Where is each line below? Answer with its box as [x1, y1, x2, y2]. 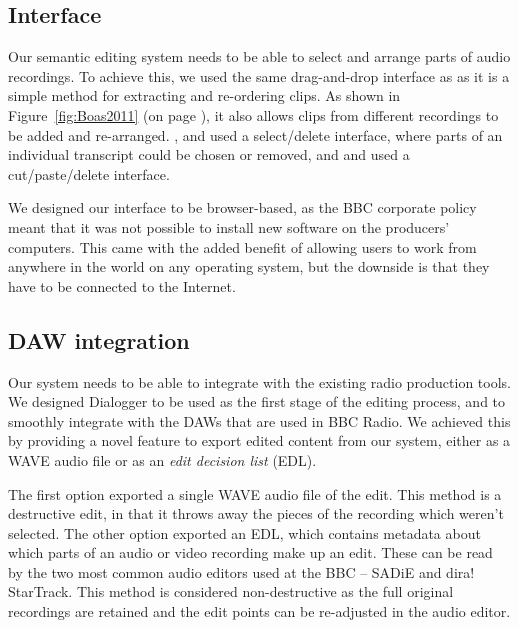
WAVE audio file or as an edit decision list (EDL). [8, 449, 317, 470]
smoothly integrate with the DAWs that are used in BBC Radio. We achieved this [8, 410, 511, 431]
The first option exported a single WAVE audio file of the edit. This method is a [8, 483, 502, 504]
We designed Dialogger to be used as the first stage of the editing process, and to [8, 391, 506, 412]
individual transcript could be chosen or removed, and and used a [8, 144, 410, 165]
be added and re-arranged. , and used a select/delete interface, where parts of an [8, 124, 503, 145]
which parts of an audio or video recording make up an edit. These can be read [8, 542, 493, 563]
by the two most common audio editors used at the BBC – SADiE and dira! [8, 561, 475, 582]
